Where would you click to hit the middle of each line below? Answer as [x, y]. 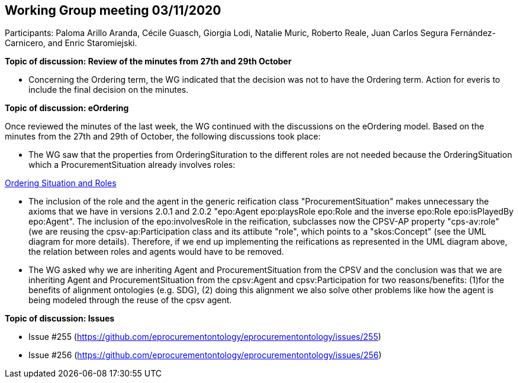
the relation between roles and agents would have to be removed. [156, 252]
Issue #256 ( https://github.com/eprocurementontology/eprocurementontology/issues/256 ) [205, 355]
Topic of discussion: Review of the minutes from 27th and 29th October [148, 61]
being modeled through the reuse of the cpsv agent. [130, 300]
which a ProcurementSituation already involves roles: [132, 165]
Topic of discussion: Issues [60, 319]
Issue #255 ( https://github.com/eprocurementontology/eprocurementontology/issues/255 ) [205, 337]
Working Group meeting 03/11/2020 [113, 10]
